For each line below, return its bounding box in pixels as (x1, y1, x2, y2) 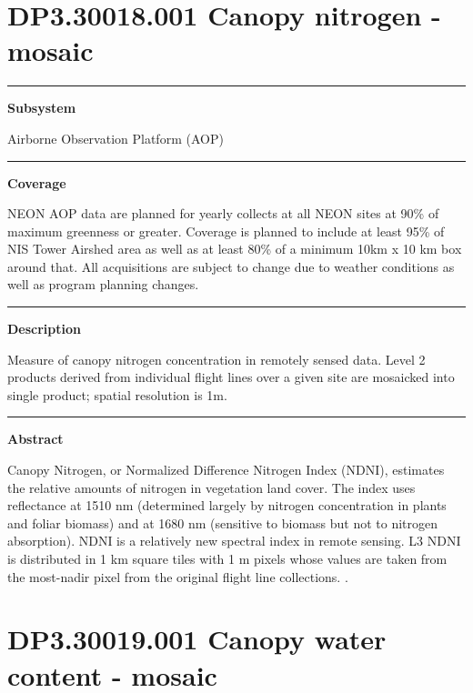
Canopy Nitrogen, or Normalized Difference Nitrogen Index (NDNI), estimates (7, 460, 445, 479)
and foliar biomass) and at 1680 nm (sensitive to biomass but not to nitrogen (7, 513, 438, 532)
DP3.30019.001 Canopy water (7, 620, 387, 658)
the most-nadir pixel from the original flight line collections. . (7, 567, 348, 586)
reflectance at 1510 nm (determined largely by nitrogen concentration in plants (7, 496, 447, 515)
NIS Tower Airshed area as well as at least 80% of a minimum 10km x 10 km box (7, 239, 462, 258)
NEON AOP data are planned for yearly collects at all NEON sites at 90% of (7, 204, 439, 223)
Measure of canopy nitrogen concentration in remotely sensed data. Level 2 (7, 349, 426, 368)
